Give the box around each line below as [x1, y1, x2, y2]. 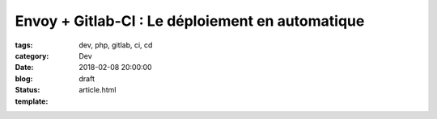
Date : [15, 63, 34, 72]
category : [15, 51, 49, 60]
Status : [15, 85, 40, 95]
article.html [78, 85, 117, 95]
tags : [15, 40, 33, 50]
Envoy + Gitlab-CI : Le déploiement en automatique [15, 12, 365, 30]
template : [15, 96, 49, 106]
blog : [15, 73, 33, 84]
